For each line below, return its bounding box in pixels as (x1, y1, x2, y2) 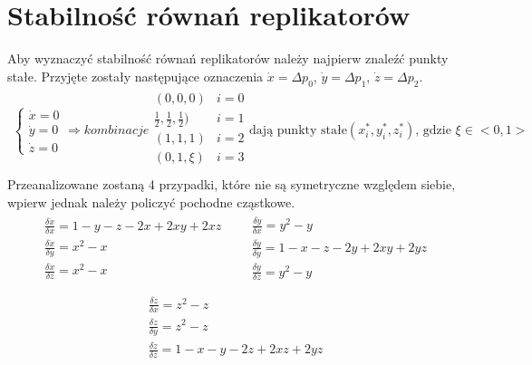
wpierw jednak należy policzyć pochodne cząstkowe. (7, 192, 295, 211)
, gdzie (415, 124, 451, 138)
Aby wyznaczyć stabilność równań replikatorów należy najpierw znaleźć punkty (7, 49, 449, 68)
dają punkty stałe (249, 124, 347, 138)
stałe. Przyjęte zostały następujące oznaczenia (7, 66, 264, 85)
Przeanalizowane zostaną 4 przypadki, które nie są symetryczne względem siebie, (7, 175, 456, 194)
